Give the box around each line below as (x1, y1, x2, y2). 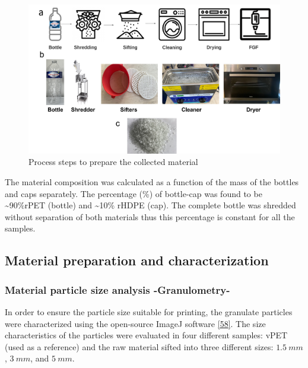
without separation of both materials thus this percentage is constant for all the (5, 210, 295, 223)
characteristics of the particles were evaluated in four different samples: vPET (5, 329, 288, 341)
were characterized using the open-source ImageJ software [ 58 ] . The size (5, 317, 266, 329)
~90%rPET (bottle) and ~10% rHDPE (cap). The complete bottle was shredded (5, 199, 296, 211)
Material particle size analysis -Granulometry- (5, 282, 230, 297)
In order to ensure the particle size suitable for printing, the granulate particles (5, 305, 293, 318)
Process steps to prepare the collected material (28, 156, 198, 168)
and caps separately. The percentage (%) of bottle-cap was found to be (5, 187, 262, 199)
